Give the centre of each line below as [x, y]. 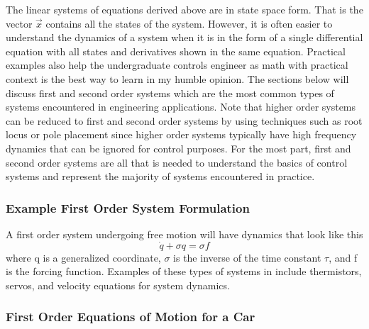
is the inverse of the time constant [247, 257]
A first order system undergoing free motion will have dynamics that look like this [184, 234]
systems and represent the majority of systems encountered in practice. [160, 176]
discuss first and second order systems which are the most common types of [170, 93]
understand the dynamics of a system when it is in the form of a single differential [184, 37]
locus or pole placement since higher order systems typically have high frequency [181, 134]
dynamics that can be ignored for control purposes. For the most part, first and [178, 148]
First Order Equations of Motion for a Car [131, 317]
